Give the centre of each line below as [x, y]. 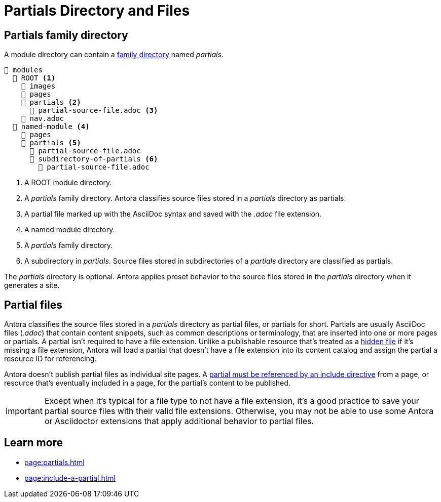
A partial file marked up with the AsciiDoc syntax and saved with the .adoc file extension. [173, 214]
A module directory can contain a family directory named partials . [114, 55]
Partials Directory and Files [97, 11]
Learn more [34, 443]
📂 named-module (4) [51, 127]
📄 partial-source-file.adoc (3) [94, 111]
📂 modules [23, 70]
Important [24, 411]
